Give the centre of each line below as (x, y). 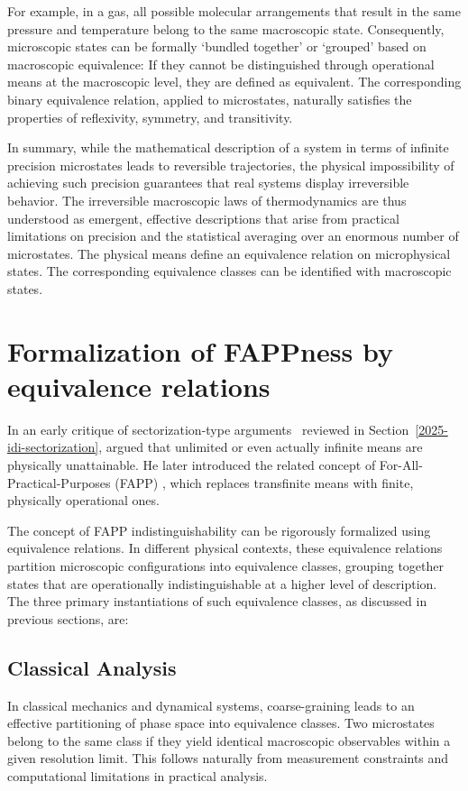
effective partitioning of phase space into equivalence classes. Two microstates (221, 723)
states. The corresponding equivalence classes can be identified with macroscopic (229, 271)
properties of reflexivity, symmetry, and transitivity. (150, 117)
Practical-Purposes (59, 482)
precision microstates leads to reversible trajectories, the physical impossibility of (231, 165)
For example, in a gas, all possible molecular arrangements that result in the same (234, 11)
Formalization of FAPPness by (200, 350)
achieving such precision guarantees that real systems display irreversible (208, 183)
